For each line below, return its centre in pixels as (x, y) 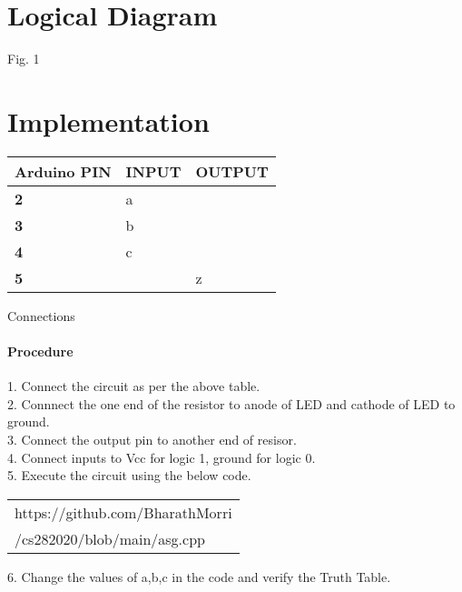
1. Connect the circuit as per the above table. (134, 386)
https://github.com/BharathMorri (123, 512)
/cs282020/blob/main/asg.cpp (110, 538)
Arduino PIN (63, 171)
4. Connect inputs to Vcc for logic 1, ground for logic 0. (162, 457)
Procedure (40, 351)
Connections (41, 315)
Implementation (108, 120)
